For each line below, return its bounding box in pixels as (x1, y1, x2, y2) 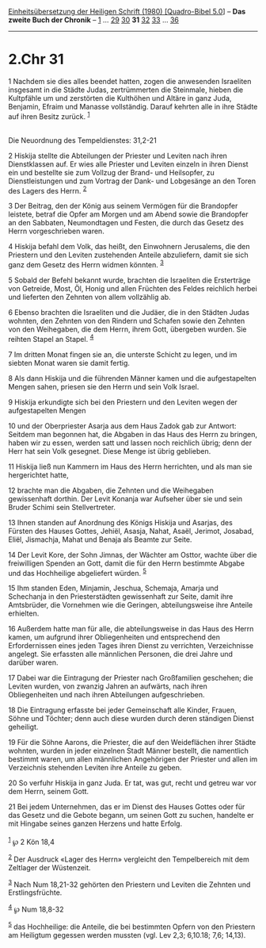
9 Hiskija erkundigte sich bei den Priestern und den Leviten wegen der (8, 397, 237, 407)
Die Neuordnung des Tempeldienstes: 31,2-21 (8, 135, 157, 145)
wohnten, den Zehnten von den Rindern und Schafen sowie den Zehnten (8, 316, 245, 325)
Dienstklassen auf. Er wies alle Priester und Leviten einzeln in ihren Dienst (8, 159, 249, 169)
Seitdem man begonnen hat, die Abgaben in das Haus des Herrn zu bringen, (8, 429, 257, 439)
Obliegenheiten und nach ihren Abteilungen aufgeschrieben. (8, 690, 205, 700)
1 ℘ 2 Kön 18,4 (8, 836, 55, 846)
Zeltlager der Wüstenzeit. (8, 862, 91, 872)
